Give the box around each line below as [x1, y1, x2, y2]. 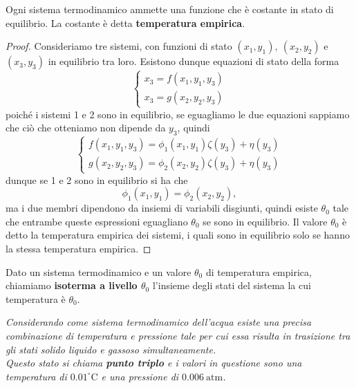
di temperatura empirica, [205, 264, 312, 279]
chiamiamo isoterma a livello [6, 278, 138, 293]
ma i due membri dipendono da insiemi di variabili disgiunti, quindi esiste [6, 201, 318, 215]
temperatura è [6, 291, 66, 306]
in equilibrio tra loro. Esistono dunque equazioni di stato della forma [48, 54, 339, 68]
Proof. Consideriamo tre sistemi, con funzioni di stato [6, 39, 232, 53]
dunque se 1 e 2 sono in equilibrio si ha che [6, 172, 188, 187]
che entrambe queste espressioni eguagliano [6, 214, 188, 228]
